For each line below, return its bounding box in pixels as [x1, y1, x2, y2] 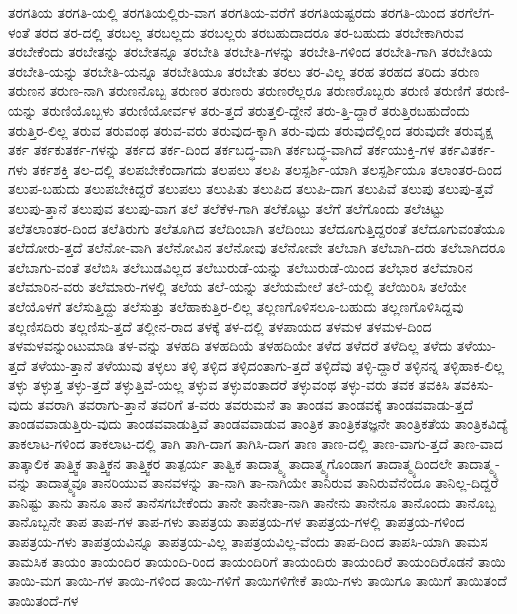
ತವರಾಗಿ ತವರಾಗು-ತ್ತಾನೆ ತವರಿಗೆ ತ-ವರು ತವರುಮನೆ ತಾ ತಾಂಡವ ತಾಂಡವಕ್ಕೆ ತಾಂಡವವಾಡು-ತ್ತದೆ [37, 393, 473, 414]
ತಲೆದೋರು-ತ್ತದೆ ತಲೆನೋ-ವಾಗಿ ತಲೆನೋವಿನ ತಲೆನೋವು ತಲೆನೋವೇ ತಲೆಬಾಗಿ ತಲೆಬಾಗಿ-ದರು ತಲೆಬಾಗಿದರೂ [8, 237, 506, 258]
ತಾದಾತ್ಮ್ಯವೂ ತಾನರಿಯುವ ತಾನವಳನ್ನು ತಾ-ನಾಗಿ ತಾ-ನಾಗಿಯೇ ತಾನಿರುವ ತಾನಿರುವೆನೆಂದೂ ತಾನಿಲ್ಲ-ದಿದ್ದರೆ [35, 472, 499, 493]
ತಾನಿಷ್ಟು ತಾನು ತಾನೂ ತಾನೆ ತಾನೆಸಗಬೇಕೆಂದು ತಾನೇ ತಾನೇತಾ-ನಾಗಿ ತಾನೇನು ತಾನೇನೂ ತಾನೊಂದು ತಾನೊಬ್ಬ [8, 491, 496, 512]
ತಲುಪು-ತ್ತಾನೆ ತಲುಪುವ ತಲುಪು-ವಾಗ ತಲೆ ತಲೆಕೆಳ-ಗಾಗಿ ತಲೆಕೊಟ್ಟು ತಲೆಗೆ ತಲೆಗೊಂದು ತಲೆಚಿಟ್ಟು [8, 197, 445, 218]
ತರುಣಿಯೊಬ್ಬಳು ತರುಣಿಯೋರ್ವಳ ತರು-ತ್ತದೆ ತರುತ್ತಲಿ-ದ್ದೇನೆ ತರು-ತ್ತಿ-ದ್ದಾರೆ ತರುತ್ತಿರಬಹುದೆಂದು [41, 99, 470, 120]
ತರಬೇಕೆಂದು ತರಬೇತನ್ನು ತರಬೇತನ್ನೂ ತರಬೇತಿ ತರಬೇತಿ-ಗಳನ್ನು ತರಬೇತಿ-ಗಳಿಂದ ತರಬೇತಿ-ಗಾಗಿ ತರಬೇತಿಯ [8, 41, 493, 62]
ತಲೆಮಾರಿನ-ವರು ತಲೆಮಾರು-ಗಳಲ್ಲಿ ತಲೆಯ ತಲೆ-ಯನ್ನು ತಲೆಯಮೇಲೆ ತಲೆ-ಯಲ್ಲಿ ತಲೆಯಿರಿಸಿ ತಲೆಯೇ [8, 276, 467, 297]
